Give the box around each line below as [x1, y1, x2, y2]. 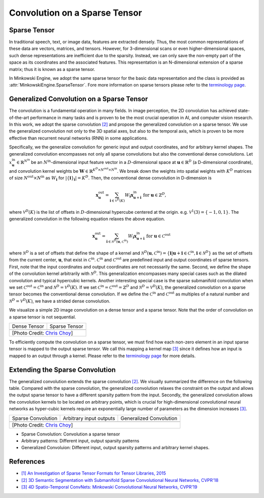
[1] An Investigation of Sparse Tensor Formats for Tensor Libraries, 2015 [21, 470, 166, 476]
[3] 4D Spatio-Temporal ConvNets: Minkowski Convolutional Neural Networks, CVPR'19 [21, 484, 198, 490]
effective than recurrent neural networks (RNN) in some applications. [9, 135, 148, 141]
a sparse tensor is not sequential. [9, 314, 76, 320]
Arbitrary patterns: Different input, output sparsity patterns [21, 438, 139, 444]
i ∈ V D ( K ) [110, 198, 125, 203]
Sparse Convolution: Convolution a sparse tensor [21, 431, 120, 437]
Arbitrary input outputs [63, 415, 115, 422]
